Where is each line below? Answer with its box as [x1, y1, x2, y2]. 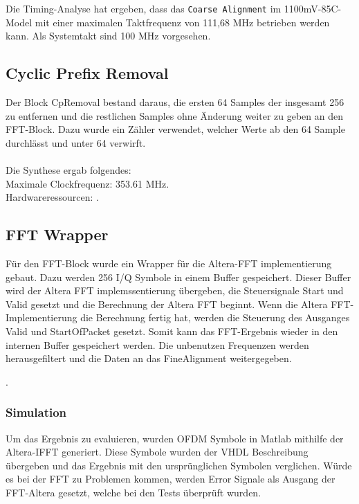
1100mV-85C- [284, 1, 342, 15]
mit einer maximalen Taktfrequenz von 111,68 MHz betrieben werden [35, 15, 330, 29]
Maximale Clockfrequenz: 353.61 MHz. [6, 176, 169, 190]
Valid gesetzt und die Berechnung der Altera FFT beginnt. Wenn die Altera [6, 296, 328, 311]
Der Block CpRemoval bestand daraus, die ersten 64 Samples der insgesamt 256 [6, 95, 344, 109]
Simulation [6, 404, 67, 421]
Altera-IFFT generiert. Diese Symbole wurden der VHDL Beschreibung [6, 444, 309, 459]
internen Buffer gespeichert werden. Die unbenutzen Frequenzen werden [6, 337, 309, 352]
